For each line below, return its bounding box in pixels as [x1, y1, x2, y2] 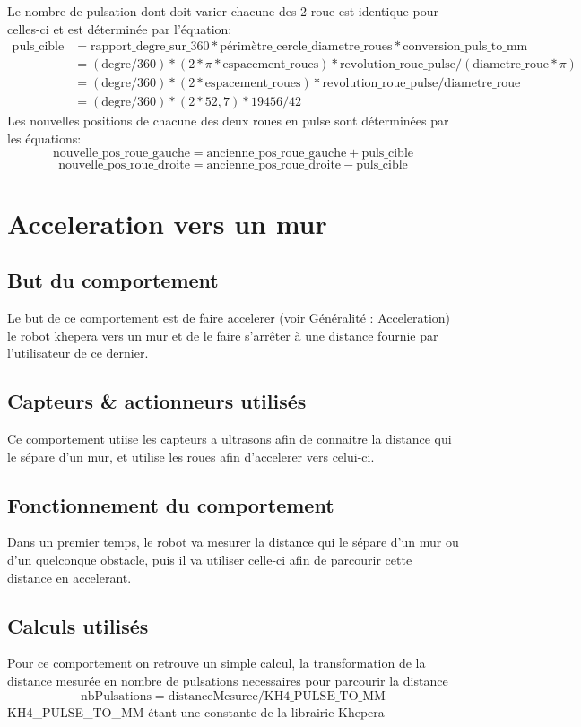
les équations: [7, 128, 82, 147]
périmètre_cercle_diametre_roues [220, 40, 393, 54]
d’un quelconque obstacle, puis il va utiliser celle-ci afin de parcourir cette [7, 550, 412, 569]
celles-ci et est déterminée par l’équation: [7, 19, 232, 38]
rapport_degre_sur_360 [91, 40, 210, 54]
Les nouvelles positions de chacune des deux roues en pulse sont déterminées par [7, 111, 449, 130]
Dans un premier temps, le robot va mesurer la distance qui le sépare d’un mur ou [7, 532, 459, 551]
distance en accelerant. [7, 567, 132, 586]
